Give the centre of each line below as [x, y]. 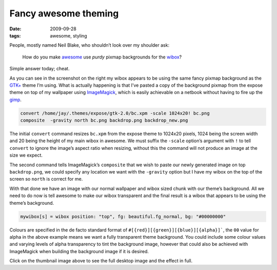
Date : [15, 29]
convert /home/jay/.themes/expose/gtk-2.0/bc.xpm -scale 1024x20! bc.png [115, 113]
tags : [15, 35]
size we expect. [26, 155]
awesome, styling [68, 35]
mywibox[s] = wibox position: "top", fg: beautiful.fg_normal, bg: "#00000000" [123, 216]
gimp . [15, 100]
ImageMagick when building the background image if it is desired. [79, 251]
